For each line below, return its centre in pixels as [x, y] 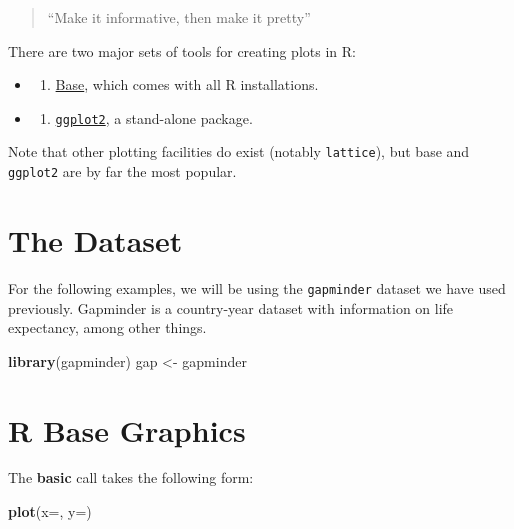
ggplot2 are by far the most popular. [122, 171]
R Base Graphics [127, 429]
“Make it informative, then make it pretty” [179, 17]
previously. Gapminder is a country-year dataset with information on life [231, 307]
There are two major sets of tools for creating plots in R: [182, 50]
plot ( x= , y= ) [50, 511]
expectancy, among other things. [107, 327]
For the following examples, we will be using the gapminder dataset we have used [257, 287]
